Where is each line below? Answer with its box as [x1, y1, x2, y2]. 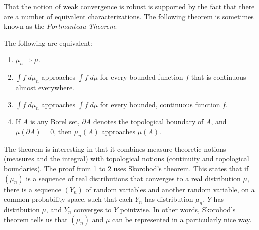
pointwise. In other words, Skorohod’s [120, 204, 236, 214]
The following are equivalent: [4, 37, 92, 48]
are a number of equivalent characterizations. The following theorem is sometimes [4, 11, 254, 21]
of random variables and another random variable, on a [85, 184, 255, 194]
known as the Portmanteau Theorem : [4, 21, 117, 31]
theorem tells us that [4, 214, 68, 224]
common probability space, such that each [4, 194, 133, 204]
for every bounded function [100, 72, 183, 82]
